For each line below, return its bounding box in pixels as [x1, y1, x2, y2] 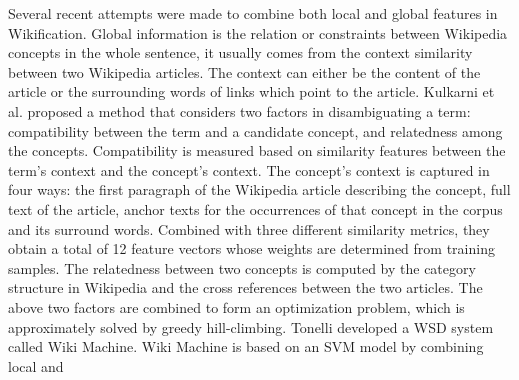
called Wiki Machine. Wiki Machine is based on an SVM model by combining [8, 336, 484, 357]
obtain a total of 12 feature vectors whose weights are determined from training [8, 238, 495, 259]
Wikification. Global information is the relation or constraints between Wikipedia [8, 22, 508, 43]
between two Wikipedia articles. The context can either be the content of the [8, 61, 481, 82]
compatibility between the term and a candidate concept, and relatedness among [8, 120, 503, 141]
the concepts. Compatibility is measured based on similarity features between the [8, 140, 506, 161]
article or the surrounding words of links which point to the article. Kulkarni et [8, 81, 495, 102]
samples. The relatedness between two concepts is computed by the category [8, 257, 476, 278]
